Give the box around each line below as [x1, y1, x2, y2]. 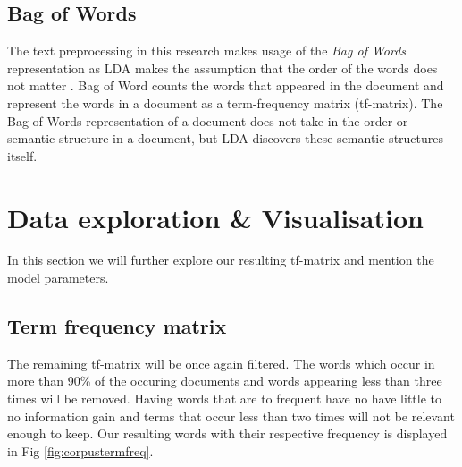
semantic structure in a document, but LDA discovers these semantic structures [7, 129, 444, 148]
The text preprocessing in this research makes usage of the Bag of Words [7, 41, 407, 60]
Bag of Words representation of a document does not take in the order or [7, 111, 408, 130]
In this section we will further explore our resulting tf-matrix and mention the [7, 250, 434, 269]
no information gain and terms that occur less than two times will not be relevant [7, 406, 455, 425]
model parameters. [7, 268, 109, 287]
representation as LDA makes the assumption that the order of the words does [7, 58, 438, 77]
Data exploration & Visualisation [7, 199, 424, 235]
